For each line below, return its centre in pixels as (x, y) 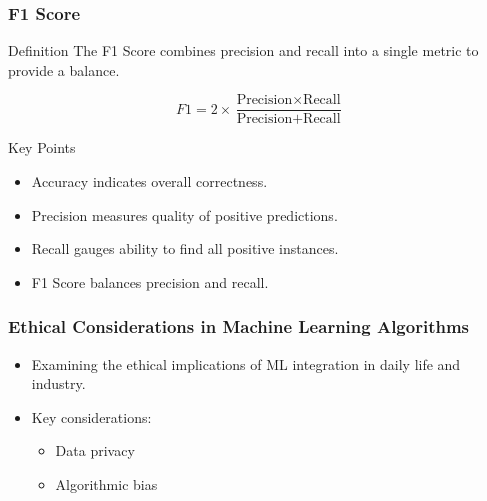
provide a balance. (64, 69)
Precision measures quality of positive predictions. (184, 214)
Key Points (42, 147)
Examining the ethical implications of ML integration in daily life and (246, 363)
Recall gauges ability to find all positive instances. (185, 248)
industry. (58, 383)
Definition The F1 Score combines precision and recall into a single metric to (243, 50)
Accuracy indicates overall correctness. (149, 181)
